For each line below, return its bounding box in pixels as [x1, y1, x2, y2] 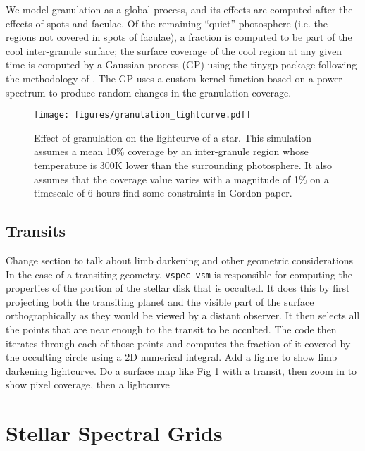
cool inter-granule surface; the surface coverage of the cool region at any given [6, 43, 342, 58]
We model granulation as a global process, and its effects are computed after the [6, 2, 353, 16]
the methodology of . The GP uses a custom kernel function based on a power [6, 70, 342, 85]
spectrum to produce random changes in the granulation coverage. [6, 85, 292, 99]
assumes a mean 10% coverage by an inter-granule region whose [34, 144, 309, 159]
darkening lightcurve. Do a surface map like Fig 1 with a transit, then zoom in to [6, 363, 357, 378]
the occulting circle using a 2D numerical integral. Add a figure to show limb [6, 350, 338, 364]
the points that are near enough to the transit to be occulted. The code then [6, 322, 337, 337]
